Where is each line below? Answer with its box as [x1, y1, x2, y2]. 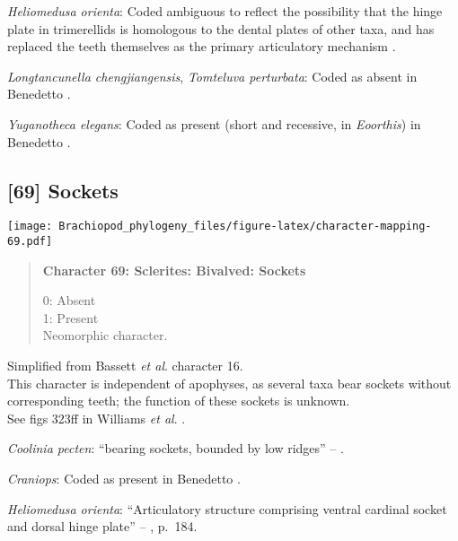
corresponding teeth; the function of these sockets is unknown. [7, 391, 350, 410]
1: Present [42, 308, 99, 327]
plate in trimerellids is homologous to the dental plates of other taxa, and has [7, 19, 435, 38]
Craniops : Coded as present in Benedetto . [7, 469, 241, 488]
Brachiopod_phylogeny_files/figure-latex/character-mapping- [58, 220, 432, 233]
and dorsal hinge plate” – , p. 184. [7, 517, 198, 536]
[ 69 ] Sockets [7, 176, 119, 204]
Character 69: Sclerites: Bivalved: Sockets [42, 260, 306, 279]
